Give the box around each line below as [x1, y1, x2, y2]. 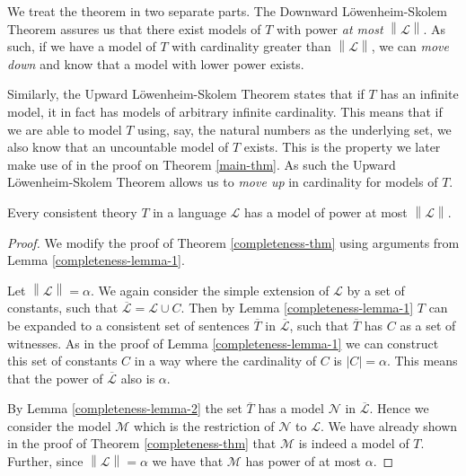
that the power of [7, 368, 103, 387]
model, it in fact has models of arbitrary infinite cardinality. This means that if [7, 101, 443, 120]
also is [120, 368, 155, 387]
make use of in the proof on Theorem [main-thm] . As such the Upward [7, 154, 396, 173]
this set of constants [7, 351, 118, 370]
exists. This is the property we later [243, 137, 441, 156]
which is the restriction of [134, 416, 275, 435]
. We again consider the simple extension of [90, 280, 330, 299]
